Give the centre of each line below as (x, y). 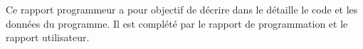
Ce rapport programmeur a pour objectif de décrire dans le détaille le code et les (182, 9)
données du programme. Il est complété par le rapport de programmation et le (177, 23)
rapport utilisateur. (48, 37)
